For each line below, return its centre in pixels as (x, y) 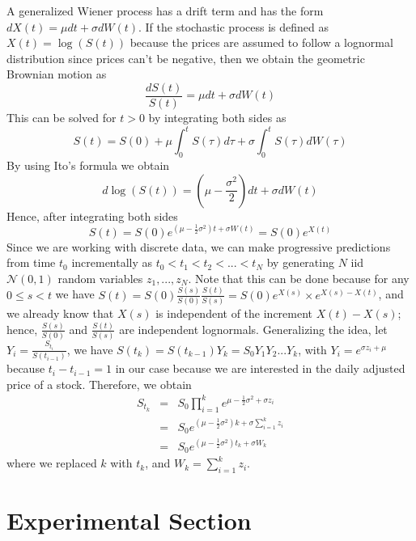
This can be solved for (62, 118)
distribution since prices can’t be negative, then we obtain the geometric (186, 58)
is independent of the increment (234, 313)
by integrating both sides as (217, 118)
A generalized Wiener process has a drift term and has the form (165, 11)
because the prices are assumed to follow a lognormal (261, 42)
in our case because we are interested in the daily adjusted (260, 368)
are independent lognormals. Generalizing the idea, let (253, 329)
